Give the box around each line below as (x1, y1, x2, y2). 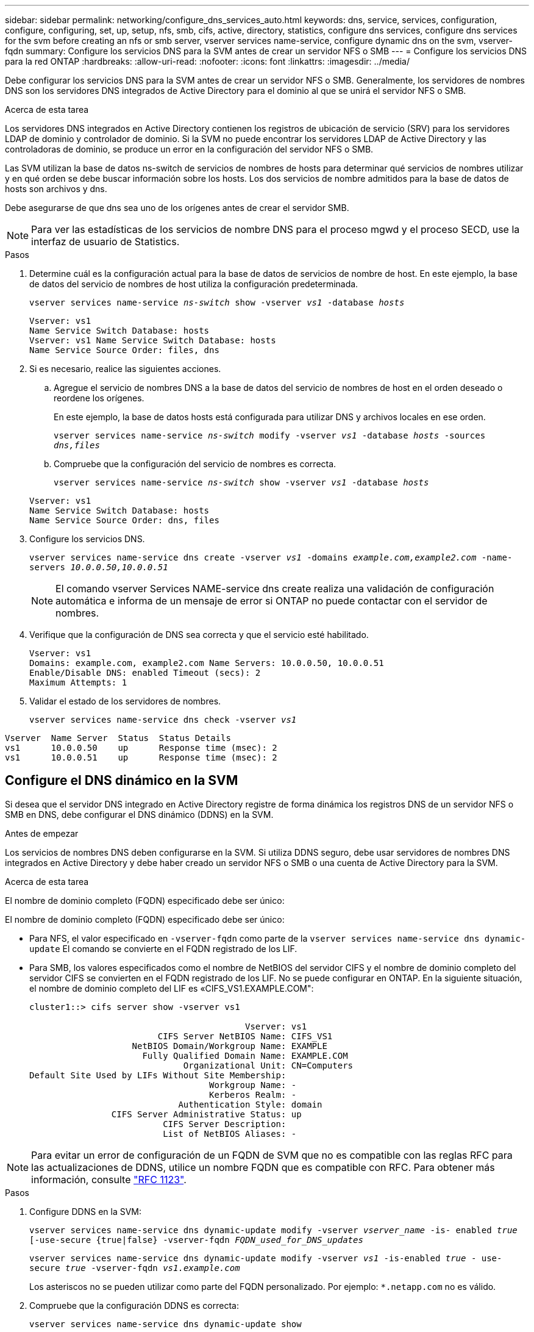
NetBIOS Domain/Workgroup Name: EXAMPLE (132, 1040, 327, 1051)
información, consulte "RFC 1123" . (31, 1173, 187, 1186)
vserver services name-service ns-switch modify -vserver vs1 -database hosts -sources (54, 431, 486, 440)
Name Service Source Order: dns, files (29, 515, 219, 525)
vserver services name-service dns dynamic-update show (29, 1319, 302, 1329)
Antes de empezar (5, 828, 79, 839)
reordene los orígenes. (54, 393, 144, 403)
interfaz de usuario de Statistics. (31, 235, 180, 248)
